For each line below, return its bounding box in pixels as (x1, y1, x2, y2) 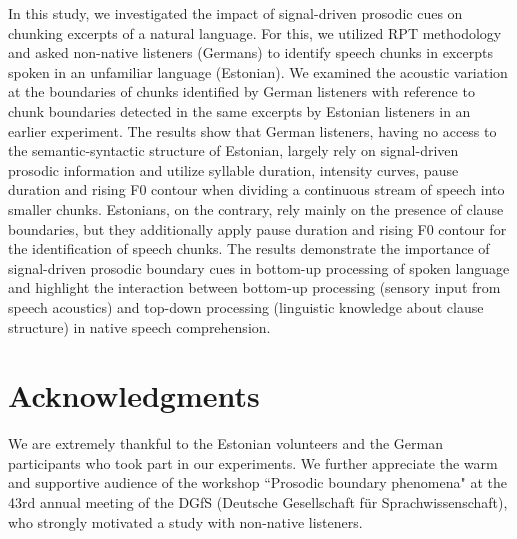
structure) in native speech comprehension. (8, 316, 271, 337)
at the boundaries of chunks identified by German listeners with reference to (8, 81, 475, 102)
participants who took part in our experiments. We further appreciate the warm (8, 452, 498, 473)
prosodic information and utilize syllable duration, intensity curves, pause (8, 159, 459, 180)
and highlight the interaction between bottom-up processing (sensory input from (8, 277, 501, 298)
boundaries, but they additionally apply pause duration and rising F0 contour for (8, 218, 507, 239)
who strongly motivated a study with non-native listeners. (8, 511, 363, 532)
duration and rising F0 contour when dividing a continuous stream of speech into (8, 179, 505, 200)
